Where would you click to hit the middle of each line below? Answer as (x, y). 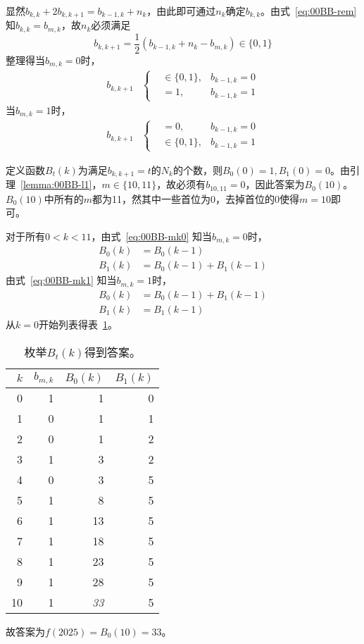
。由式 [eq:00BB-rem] (309, 11)
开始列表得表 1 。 (78, 324)
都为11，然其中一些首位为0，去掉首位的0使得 (196, 198)
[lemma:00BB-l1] (56, 184)
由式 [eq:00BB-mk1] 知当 (61, 280)
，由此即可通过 (181, 11)
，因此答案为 (275, 184)
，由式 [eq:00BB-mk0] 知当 (152, 236)
